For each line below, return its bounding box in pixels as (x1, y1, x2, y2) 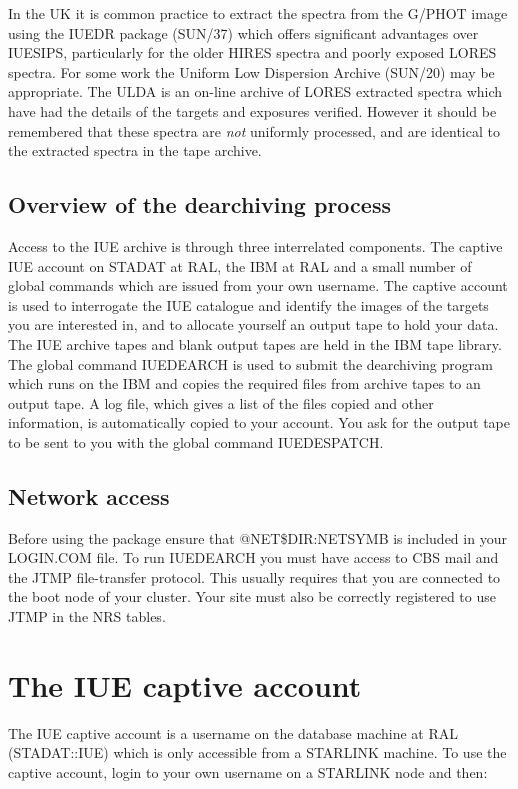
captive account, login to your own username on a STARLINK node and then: (8, 761, 488, 782)
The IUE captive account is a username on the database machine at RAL (8, 722, 458, 743)
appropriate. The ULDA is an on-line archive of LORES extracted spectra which (8, 81, 503, 102)
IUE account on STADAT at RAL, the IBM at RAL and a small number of (8, 255, 472, 276)
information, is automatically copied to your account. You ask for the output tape (8, 412, 510, 433)
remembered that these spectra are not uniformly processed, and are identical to (8, 120, 500, 141)
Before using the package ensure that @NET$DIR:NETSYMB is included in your (8, 527, 507, 548)
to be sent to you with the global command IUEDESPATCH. (8, 431, 384, 452)
